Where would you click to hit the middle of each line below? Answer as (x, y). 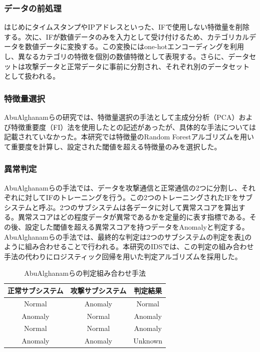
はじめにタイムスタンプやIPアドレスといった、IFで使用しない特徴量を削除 (127, 27)
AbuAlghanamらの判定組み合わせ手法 (85, 273)
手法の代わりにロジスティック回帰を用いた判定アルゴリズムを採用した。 (123, 256)
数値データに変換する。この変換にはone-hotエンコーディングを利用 (134, 46)
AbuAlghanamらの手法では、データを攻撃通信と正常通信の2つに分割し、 (123, 187)
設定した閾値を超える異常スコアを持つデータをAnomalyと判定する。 (137, 226)
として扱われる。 (32, 76)
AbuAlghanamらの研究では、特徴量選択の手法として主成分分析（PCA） (121, 117)
